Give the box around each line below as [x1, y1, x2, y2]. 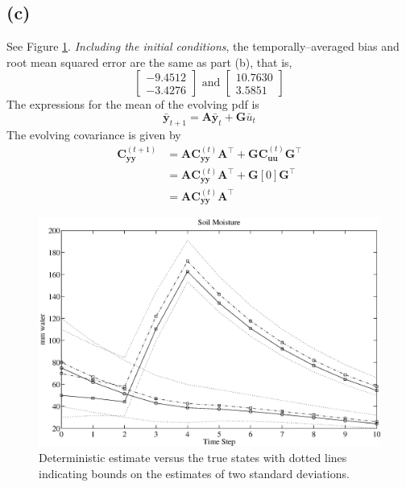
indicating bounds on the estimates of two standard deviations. [39, 464, 350, 481]
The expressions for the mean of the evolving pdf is [6, 96, 259, 113]
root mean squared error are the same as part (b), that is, [6, 53, 292, 70]
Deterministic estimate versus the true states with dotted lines [39, 448, 347, 465]
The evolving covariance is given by [6, 126, 181, 142]
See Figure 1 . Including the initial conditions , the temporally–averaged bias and [6, 38, 400, 55]
